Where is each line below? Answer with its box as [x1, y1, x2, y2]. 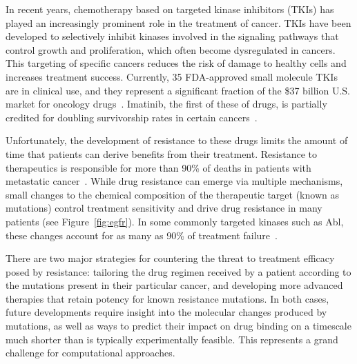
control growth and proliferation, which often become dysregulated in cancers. [6, 42, 336, 57]
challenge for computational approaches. [6, 345, 175, 360]
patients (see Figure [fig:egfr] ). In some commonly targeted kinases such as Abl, [6, 214, 344, 228]
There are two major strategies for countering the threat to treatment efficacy [6, 251, 335, 265]
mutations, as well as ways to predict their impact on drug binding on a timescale [6, 318, 351, 333]
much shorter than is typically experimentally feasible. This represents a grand [6, 332, 338, 346]
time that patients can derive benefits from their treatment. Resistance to [6, 146, 317, 161]
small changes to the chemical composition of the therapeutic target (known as [6, 187, 339, 201]
